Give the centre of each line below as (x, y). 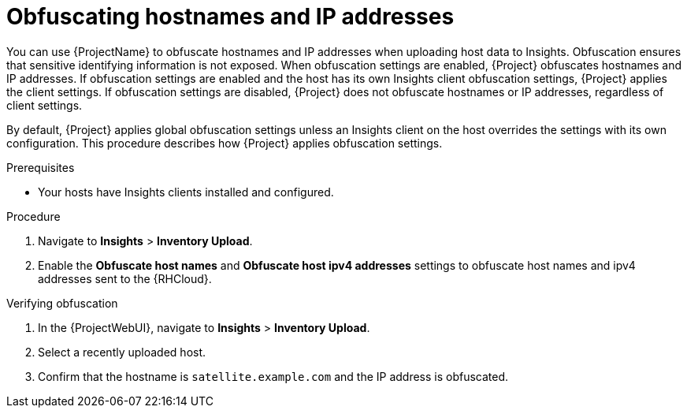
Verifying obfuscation (62, 303)
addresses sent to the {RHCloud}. (125, 278)
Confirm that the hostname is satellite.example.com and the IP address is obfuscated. (273, 376)
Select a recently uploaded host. (122, 352)
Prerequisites (41, 167)
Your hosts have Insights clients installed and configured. (186, 192)
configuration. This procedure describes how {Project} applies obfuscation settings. (225, 143)
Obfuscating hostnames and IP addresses (230, 17)
